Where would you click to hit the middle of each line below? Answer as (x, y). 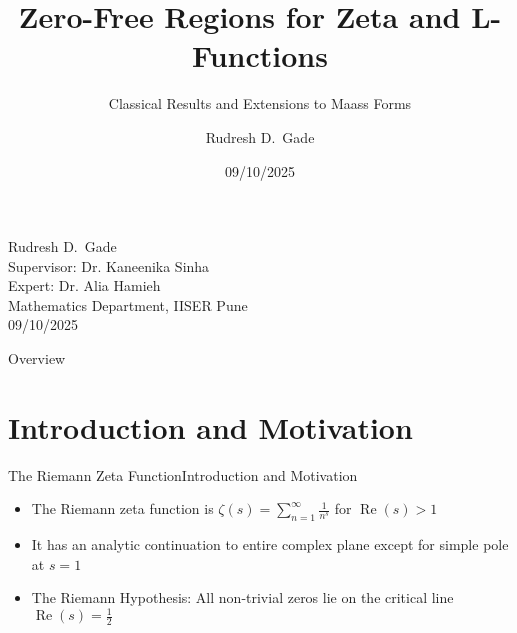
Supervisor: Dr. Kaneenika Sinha (109, 265)
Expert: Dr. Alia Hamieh (84, 285)
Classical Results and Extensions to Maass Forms (260, 103)
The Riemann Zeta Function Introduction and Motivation (183, 474)
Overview (37, 358)
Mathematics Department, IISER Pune (128, 304)
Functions (260, 55)
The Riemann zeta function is (122, 508)
